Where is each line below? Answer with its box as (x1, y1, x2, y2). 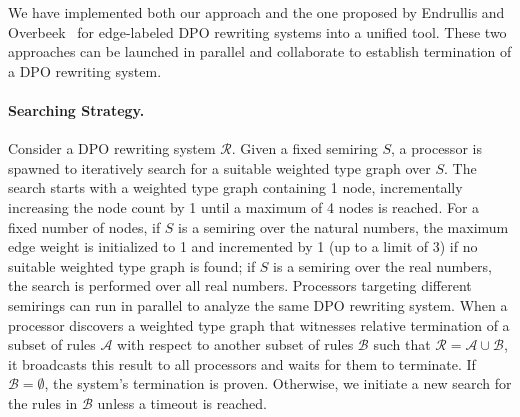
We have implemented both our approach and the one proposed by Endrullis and (8, 2, 505, 22)
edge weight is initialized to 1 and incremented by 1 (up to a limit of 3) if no (8, 236, 478, 257)
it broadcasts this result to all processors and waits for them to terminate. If (8, 353, 476, 374)
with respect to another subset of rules (117, 334, 354, 355)
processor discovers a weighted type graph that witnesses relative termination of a (8, 314, 510, 335)
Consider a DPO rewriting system (8, 138, 216, 159)
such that (373, 334, 431, 355)
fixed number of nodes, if (8, 216, 161, 237)
